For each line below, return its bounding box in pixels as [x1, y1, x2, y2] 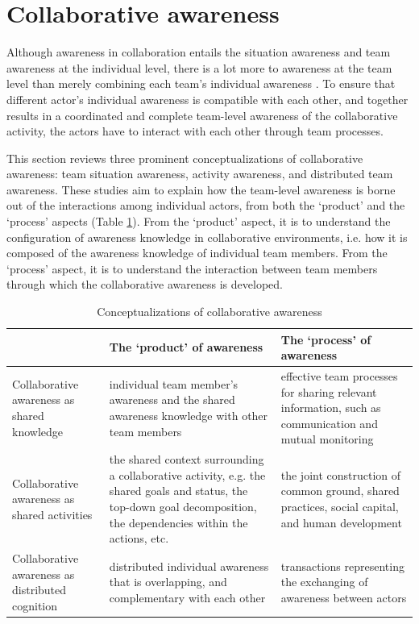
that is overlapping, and [109, 573, 227, 590]
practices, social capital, [280, 498, 399, 515]
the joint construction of [280, 466, 401, 483]
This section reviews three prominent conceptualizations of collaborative [6, 149, 363, 166]
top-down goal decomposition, [109, 498, 257, 515]
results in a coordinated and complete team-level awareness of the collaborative [6, 106, 398, 123]
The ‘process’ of [280, 331, 371, 347]
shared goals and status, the [109, 482, 248, 499]
